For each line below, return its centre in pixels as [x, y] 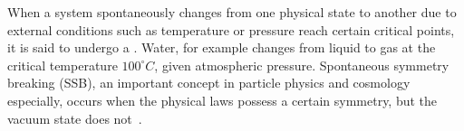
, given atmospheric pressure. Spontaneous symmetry [302, 65]
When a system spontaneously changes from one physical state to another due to [232, 12]
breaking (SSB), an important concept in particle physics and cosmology [209, 83]
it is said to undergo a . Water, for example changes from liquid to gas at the [222, 47]
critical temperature [63, 65]
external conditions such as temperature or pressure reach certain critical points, [231, 29]
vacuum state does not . [75, 118]
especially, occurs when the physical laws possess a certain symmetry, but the [222, 100]
